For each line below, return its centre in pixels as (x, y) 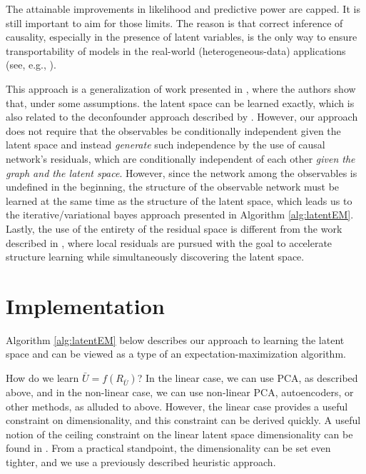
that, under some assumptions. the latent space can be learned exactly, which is (180, 102)
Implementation (85, 305)
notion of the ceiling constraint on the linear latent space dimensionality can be (179, 434)
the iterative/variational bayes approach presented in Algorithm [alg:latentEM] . (180, 215)
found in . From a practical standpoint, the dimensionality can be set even (168, 448)
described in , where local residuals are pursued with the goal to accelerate (169, 242)
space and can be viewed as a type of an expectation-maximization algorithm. (176, 354)
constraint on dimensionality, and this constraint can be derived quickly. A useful (183, 420)
